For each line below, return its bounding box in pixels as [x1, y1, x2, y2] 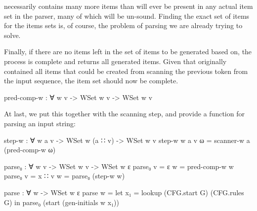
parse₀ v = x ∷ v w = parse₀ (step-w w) [4, 171, 125, 181]
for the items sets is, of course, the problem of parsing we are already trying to [4, 20, 243, 31]
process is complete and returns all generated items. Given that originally [4, 56, 227, 66]
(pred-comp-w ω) [4, 144, 56, 155]
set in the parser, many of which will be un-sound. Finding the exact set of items [4, 10, 250, 21]
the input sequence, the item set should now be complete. [4, 75, 178, 86]
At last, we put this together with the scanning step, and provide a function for [4, 108, 245, 119]
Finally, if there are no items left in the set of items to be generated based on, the [4, 46, 252, 57]
